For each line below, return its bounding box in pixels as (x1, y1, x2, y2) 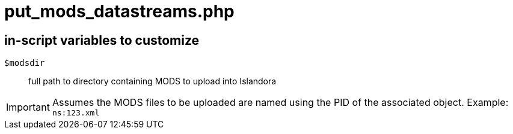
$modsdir (4, 58, 45, 68)
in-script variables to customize (4, 32, 200, 48)
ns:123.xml (52, 108, 100, 118)
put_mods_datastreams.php (4, 1, 235, 22)
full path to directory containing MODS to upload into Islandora (28, 76, 277, 87)
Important (6, 100, 50, 113)
